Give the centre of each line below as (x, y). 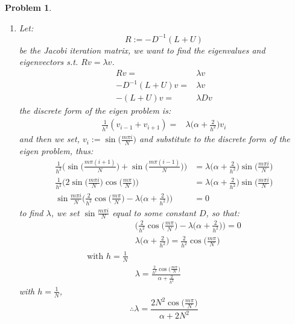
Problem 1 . (28, 7)
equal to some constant (154, 212)
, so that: (223, 212)
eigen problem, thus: (56, 150)
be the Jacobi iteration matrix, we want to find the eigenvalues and (142, 50)
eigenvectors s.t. (49, 62)
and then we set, (49, 139)
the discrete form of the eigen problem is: (95, 111)
